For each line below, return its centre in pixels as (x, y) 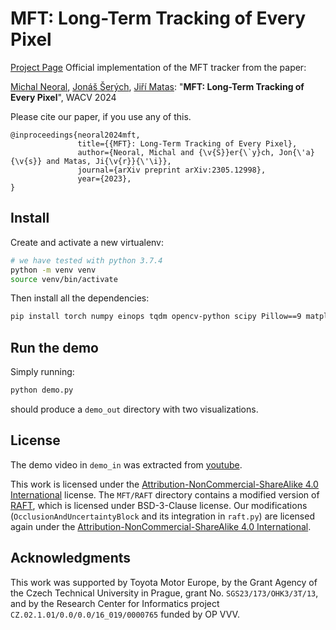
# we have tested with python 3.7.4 (86, 260)
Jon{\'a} (296, 152)
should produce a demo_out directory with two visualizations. (134, 409)
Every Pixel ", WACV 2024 (63, 97)
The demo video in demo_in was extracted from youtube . (126, 464)
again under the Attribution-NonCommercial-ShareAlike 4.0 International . (161, 526)
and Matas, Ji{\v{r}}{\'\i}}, (109, 161)
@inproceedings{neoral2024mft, (75, 135)
